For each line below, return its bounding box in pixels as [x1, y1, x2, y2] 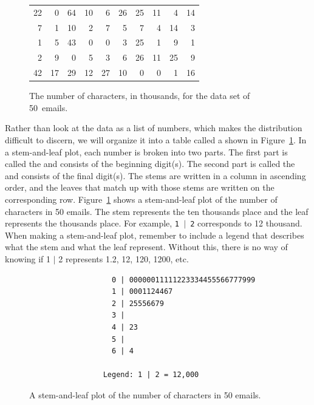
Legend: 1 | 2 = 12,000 [103, 370, 199, 379]
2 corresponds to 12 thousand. [190, 217, 302, 230]
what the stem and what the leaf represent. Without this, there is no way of [5, 240, 288, 253]
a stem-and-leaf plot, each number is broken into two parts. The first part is [5, 145, 288, 158]
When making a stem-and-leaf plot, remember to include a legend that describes [5, 228, 304, 241]
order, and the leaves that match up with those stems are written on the [5, 181, 275, 194]
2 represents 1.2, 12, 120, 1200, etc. [58, 253, 189, 265]
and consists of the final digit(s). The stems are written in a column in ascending [5, 169, 306, 182]
